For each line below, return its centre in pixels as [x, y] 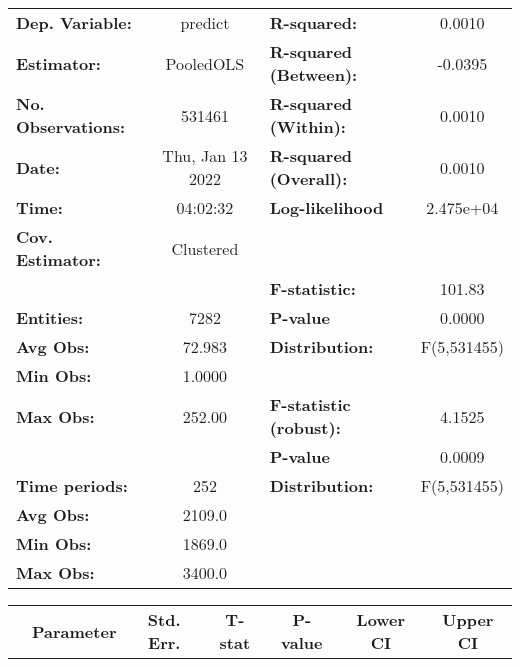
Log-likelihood [326, 207]
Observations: [71, 126]
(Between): [313, 74]
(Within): [307, 126]
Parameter [74, 631]
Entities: [50, 317]
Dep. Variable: [74, 22]
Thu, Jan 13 [205, 155]
